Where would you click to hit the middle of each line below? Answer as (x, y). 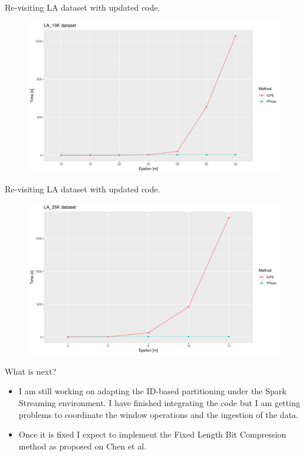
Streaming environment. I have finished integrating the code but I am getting (159, 403)
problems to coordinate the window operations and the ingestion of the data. (158, 414)
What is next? (31, 371)
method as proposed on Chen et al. (82, 446)
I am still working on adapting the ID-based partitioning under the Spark (152, 391)
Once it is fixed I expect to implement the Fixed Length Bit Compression (152, 434)
